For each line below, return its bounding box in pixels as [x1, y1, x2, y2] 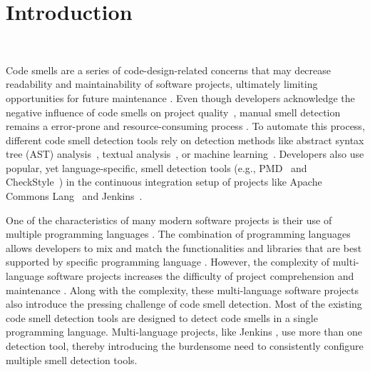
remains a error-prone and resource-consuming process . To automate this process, [6, 119, 365, 134]
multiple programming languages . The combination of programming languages [6, 226, 351, 241]
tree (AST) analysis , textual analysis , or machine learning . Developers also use [6, 146, 364, 161]
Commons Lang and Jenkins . [6, 188, 143, 203]
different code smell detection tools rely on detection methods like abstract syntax [6, 132, 364, 147]
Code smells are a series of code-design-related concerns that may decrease [6, 62, 332, 77]
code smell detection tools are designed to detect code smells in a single [6, 310, 318, 325]
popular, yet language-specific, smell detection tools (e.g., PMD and [6, 160, 307, 175]
